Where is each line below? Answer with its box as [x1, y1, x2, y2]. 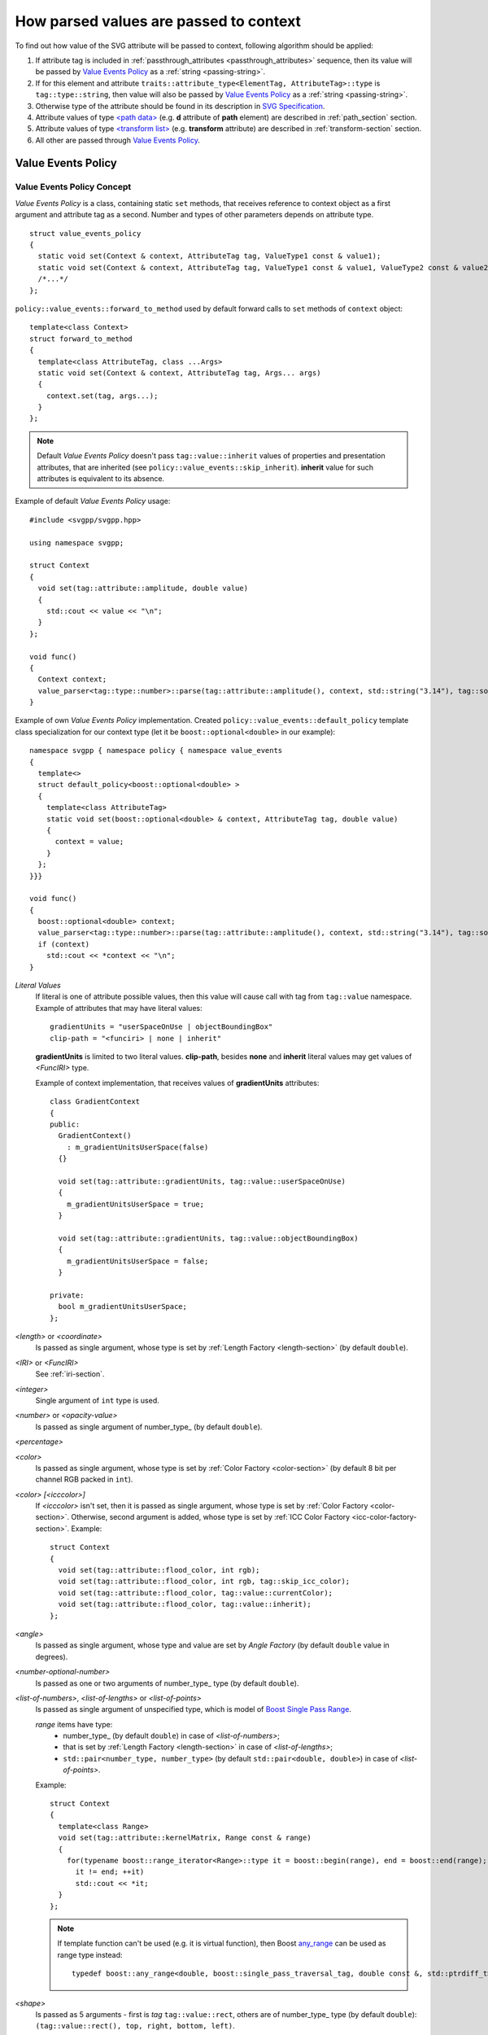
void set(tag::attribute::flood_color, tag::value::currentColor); [58, 1588, 333, 1597]
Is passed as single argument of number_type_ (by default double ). [35, 1421, 263, 1432]
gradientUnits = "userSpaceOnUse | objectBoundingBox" [50, 1022, 273, 1031]
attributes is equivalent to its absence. [37, 474, 165, 484]
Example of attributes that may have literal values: [35, 1003, 203, 1013]
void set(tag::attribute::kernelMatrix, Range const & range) [58, 1833, 312, 1843]
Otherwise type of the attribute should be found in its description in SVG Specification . [35, 101, 325, 111]
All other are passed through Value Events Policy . [35, 135, 201, 145]
